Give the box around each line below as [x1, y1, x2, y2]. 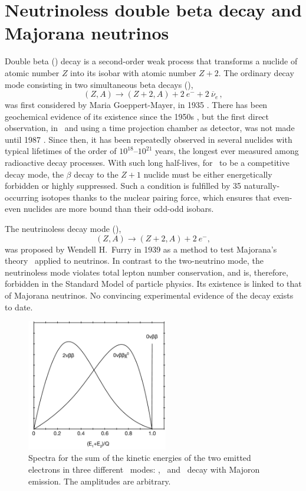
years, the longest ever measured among [155, 145, 299, 157]
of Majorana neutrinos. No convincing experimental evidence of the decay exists [5, 289, 294, 301]
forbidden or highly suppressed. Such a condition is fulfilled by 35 [5, 179, 242, 192]
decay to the [74, 168, 119, 180]
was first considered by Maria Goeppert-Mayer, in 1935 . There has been [5, 99, 268, 111]
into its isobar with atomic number [70, 66, 196, 78]
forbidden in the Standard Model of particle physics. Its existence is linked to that [5, 277, 302, 290]
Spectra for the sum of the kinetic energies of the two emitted [28, 451, 251, 464]
